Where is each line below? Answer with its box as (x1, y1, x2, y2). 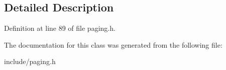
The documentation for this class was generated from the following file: (4, 39, 222, 50)
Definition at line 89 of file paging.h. (4, 23, 116, 33)
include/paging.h (4, 56, 56, 67)
